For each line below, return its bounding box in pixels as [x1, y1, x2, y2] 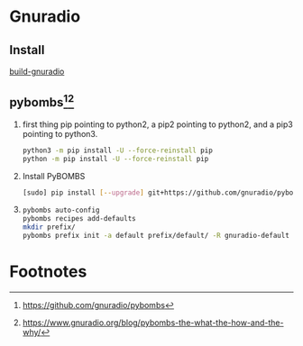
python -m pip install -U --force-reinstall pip [22, 154, 209, 163]
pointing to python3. [22, 128, 98, 139]
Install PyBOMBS [22, 170, 86, 181]
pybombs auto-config [22, 205, 100, 215]
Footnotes [9, 261, 87, 282]
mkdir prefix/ [22, 223, 76, 232]
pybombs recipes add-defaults [22, 214, 137, 223]
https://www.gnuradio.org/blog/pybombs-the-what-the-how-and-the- [22, 317, 284, 328]
